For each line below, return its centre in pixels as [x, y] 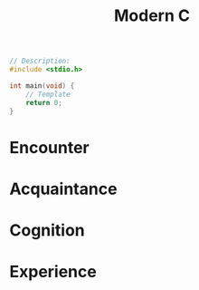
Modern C [152, 16]
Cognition [47, 230]
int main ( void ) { [42, 86]
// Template [48, 94]
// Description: [40, 61]
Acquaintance [63, 189]
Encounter [50, 147]
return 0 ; [44, 102]
